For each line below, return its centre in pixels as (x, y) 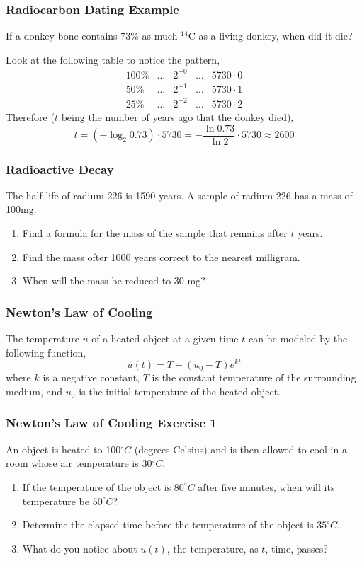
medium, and (34, 391)
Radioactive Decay (60, 169)
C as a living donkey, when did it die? (270, 36)
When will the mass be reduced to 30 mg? (114, 280)
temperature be (56, 501)
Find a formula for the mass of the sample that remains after (155, 233)
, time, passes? (296, 548)
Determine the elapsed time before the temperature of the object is (168, 525)
